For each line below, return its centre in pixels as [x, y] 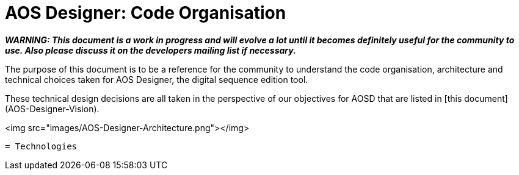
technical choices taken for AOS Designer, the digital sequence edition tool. [157, 79]
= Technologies [41, 146]
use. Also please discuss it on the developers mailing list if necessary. [151, 50]
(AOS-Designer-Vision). [52, 109]
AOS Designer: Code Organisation [146, 13]
